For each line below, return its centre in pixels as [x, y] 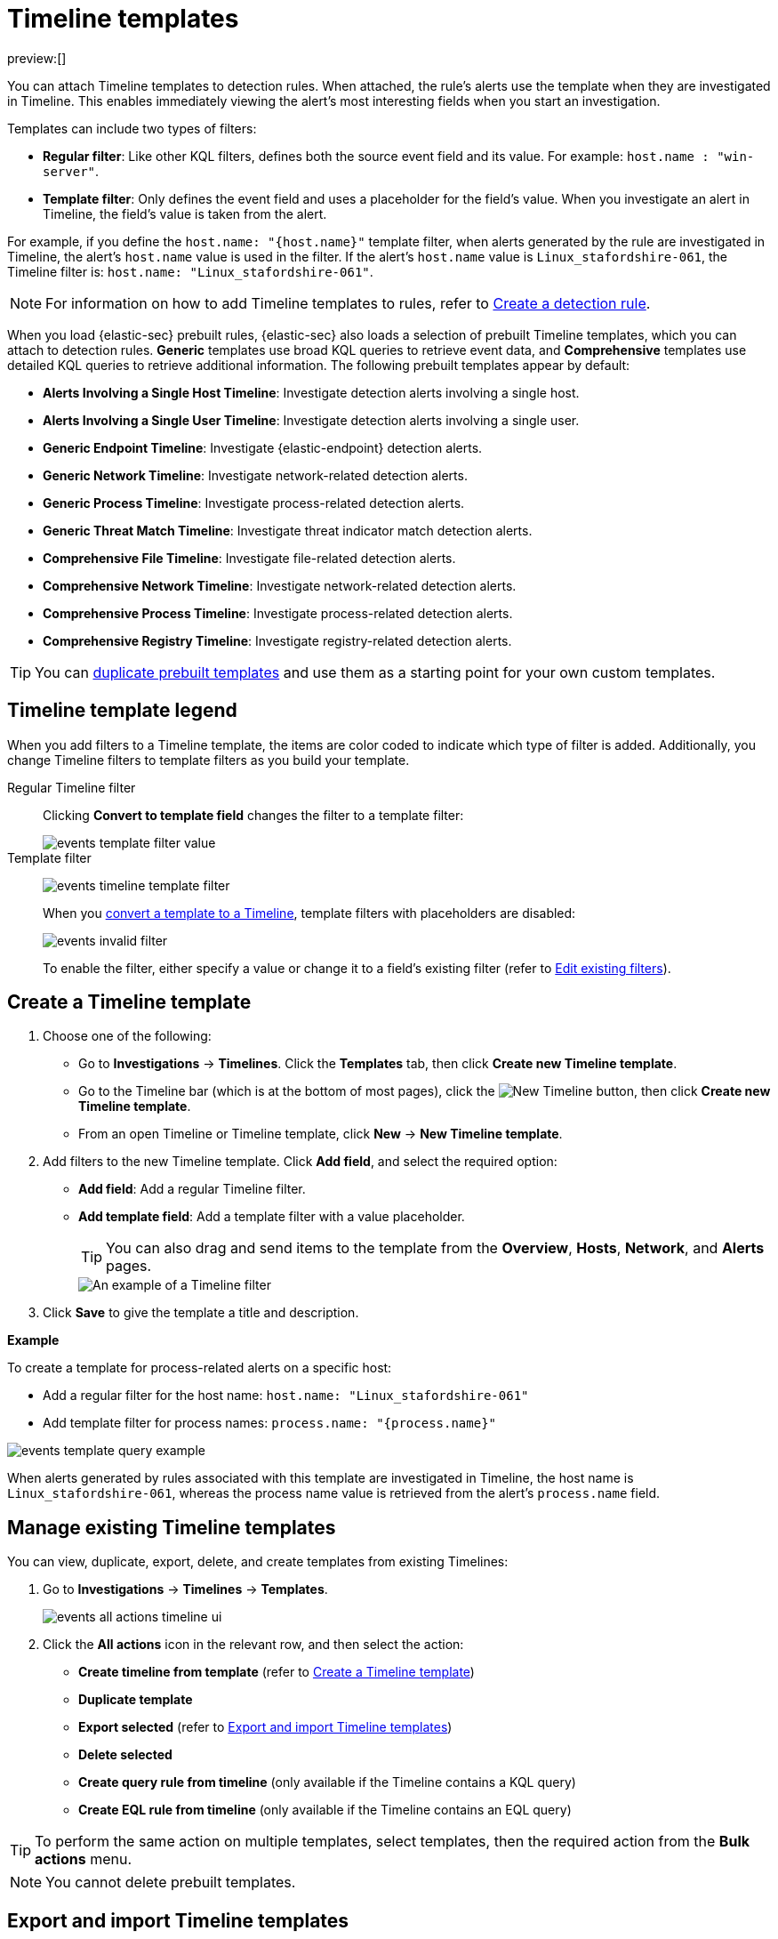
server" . [71, 171]
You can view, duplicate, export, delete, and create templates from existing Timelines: [258, 1562]
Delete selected [125, 1755]
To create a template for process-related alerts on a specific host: [200, 1368]
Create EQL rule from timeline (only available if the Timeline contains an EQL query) [325, 1810]
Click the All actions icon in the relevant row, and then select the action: [253, 1645]
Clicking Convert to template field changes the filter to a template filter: [253, 815]
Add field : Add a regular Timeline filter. [192, 1189]
